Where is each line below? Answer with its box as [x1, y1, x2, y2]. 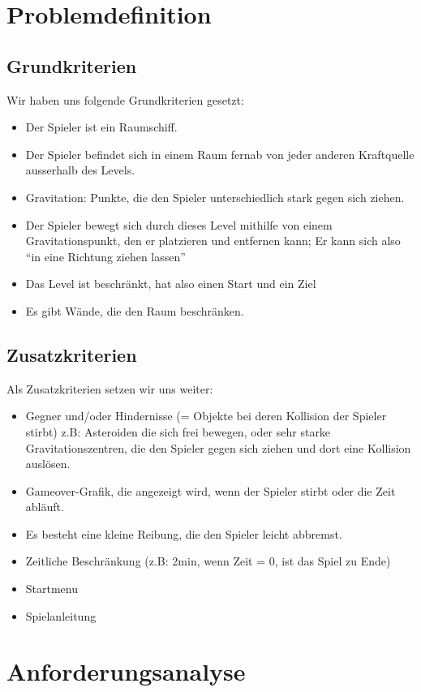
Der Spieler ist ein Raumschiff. [25, 118, 178, 135]
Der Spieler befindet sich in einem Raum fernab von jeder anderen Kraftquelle [25, 145, 415, 162]
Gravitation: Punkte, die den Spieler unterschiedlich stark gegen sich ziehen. [25, 188, 405, 205]
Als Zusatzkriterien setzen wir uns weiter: [6, 380, 213, 397]
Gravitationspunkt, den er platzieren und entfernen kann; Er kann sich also [25, 232, 401, 249]
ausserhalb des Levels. [25, 161, 135, 178]
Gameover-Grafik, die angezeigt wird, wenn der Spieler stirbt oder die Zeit [25, 482, 396, 499]
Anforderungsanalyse [6, 655, 246, 688]
